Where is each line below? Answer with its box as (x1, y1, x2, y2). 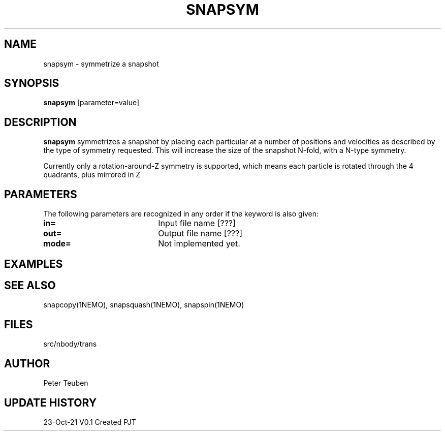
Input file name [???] (158, 218, 236, 229)
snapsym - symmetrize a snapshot (43, 59, 159, 68)
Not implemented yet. (158, 238, 240, 249)
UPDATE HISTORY (4, 396, 97, 409)
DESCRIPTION (4, 115, 77, 129)
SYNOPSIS (4, 77, 59, 90)
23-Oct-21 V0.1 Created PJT (43, 417, 136, 426)
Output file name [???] (158, 228, 243, 239)
